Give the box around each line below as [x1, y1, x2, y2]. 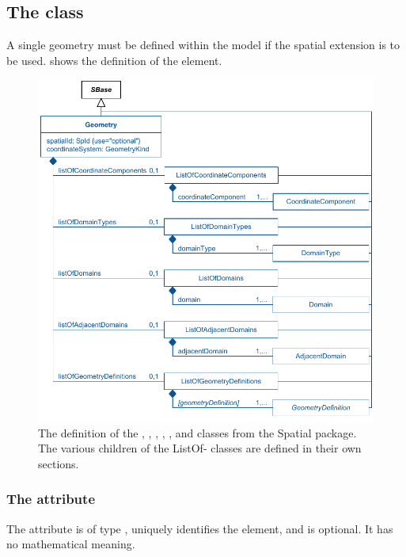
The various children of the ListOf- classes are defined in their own [38, 440, 362, 456]
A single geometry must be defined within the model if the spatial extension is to [6, 36, 400, 53]
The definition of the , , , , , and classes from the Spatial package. [38, 424, 357, 441]
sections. [38, 455, 79, 471]
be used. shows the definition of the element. [6, 52, 222, 68]
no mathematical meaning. [6, 536, 135, 552]
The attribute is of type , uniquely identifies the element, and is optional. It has [6, 520, 393, 536]
